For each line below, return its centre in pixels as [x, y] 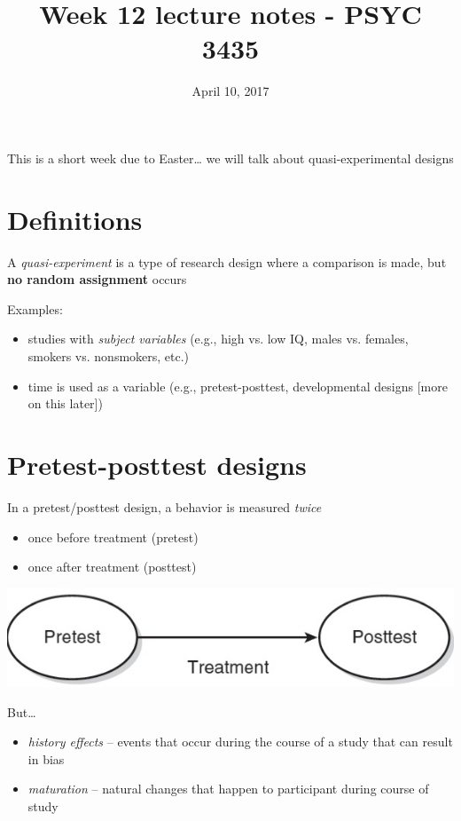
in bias [46, 758]
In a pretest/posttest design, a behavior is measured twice [164, 506]
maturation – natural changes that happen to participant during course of [228, 789]
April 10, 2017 [230, 91]
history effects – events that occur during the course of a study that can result [240, 742]
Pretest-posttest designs [157, 464]
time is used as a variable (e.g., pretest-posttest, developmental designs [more [238, 386]
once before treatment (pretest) [113, 537]
